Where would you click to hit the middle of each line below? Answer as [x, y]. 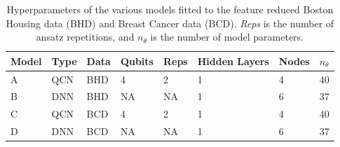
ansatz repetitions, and [85, 37]
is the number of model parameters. [227, 37]
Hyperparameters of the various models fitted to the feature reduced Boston [170, 9]
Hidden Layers [233, 61]
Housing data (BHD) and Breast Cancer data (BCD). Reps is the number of [170, 23]
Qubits [137, 61]
